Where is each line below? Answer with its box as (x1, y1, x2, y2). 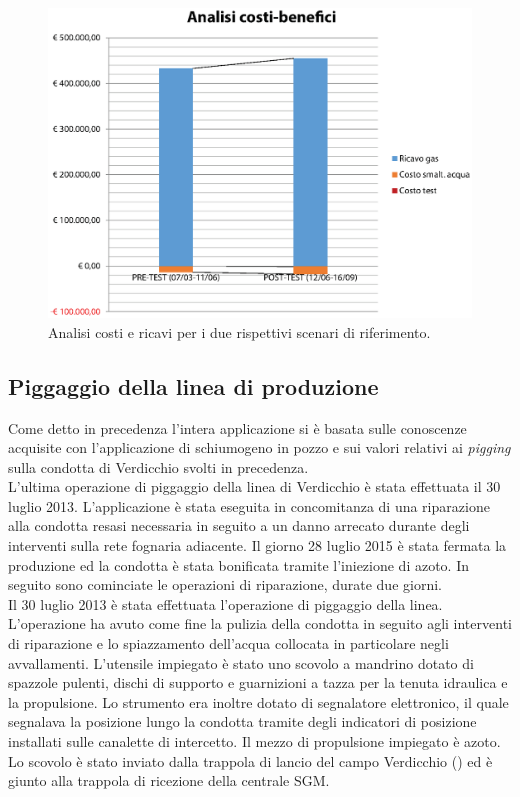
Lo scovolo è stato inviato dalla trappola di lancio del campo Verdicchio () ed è (8, 750, 493, 771)
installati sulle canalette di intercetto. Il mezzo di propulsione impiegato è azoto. (8, 731, 501, 752)
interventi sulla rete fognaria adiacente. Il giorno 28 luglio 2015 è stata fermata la (8, 535, 507, 556)
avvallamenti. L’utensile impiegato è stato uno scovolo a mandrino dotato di (8, 652, 474, 673)
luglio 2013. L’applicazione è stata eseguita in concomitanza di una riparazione (8, 495, 490, 516)
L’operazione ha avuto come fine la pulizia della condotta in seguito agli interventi (8, 613, 512, 634)
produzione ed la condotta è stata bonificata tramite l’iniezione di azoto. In (8, 554, 470, 575)
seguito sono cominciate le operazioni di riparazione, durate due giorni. (8, 574, 442, 595)
